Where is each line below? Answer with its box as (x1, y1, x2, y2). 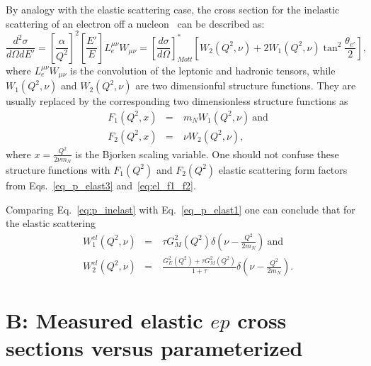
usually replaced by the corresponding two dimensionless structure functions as (6, 94, 348, 109)
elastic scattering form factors (218, 162, 348, 177)
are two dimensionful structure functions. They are (135, 78, 356, 93)
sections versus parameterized (6, 333, 303, 362)
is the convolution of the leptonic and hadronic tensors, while (70, 62, 336, 77)
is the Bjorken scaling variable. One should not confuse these (75, 146, 339, 161)
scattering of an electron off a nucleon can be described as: (6, 16, 265, 30)
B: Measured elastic (6, 306, 203, 335)
